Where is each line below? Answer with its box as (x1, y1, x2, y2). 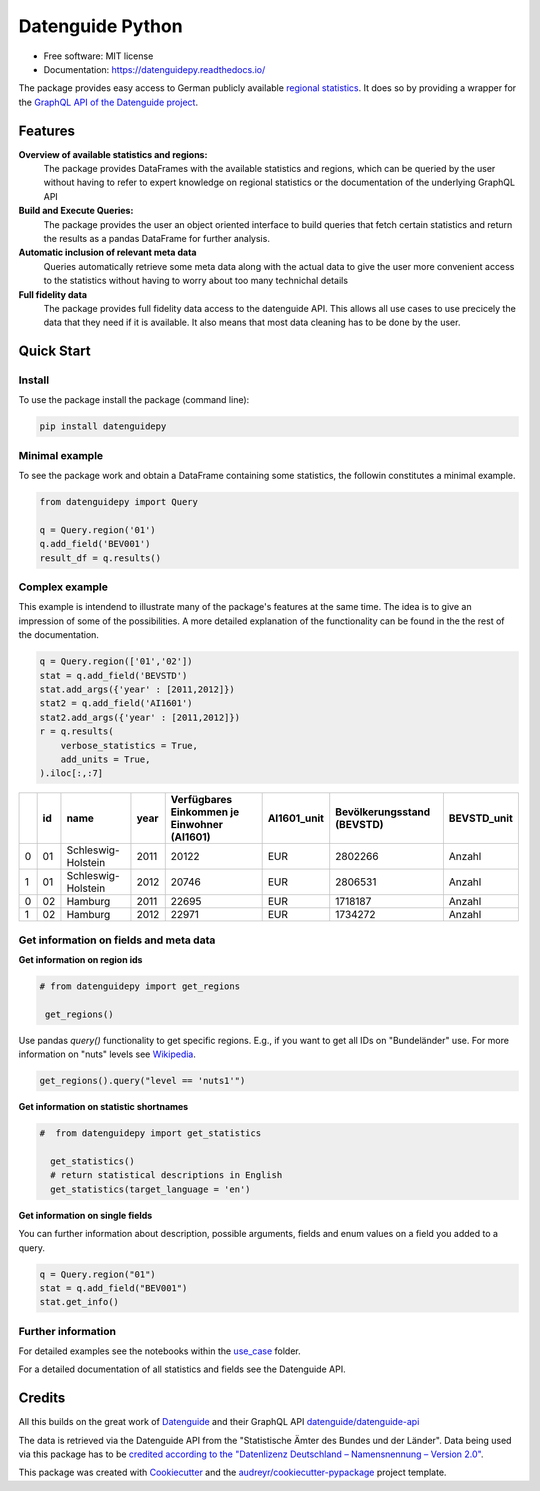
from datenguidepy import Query (39, 496, 199, 508)
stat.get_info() (39, 1296, 120, 1308)
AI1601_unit (267, 811, 325, 825)
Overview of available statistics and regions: (18, 148, 208, 160)
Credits (18, 1390, 66, 1407)
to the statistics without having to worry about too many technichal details (43, 275, 349, 287)
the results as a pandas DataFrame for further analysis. (43, 232, 270, 244)
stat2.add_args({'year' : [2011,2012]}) (39, 711, 240, 723)
